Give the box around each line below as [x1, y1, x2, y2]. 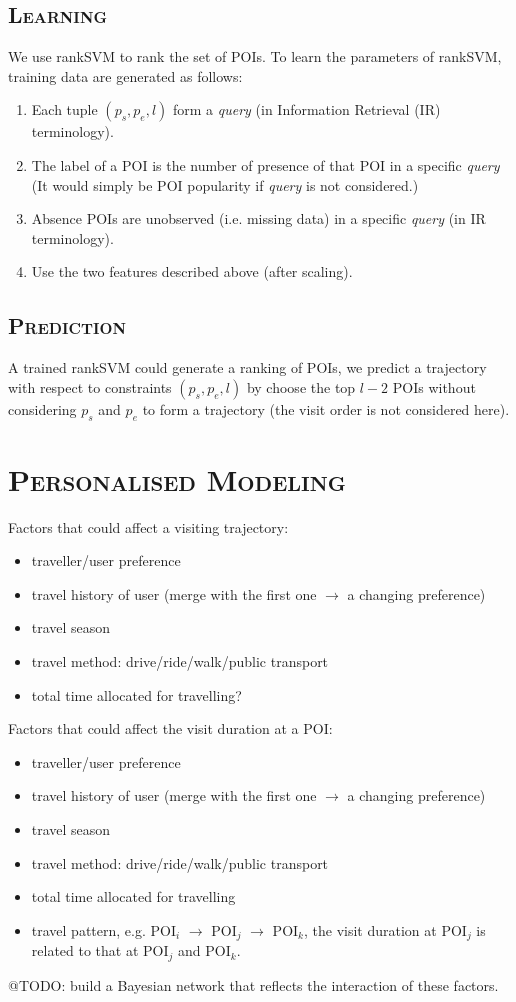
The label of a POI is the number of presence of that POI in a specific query [31, 154, 500, 175]
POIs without [392, 376, 476, 397]
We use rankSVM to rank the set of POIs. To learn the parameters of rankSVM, [8, 46, 502, 67]
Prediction [8, 310, 127, 341]
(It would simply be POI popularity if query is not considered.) [31, 174, 419, 195]
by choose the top [246, 376, 356, 397]
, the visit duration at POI [303, 919, 467, 940]
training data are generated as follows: [8, 65, 243, 86]
